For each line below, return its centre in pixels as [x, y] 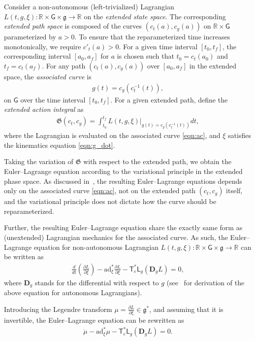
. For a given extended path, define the [169, 99]
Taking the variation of [39, 161]
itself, [234, 190]
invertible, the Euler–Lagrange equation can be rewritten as [94, 320]
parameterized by [30, 37]
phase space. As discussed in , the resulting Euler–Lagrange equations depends [123, 181]
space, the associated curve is [48, 76]
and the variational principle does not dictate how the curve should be [110, 201]
